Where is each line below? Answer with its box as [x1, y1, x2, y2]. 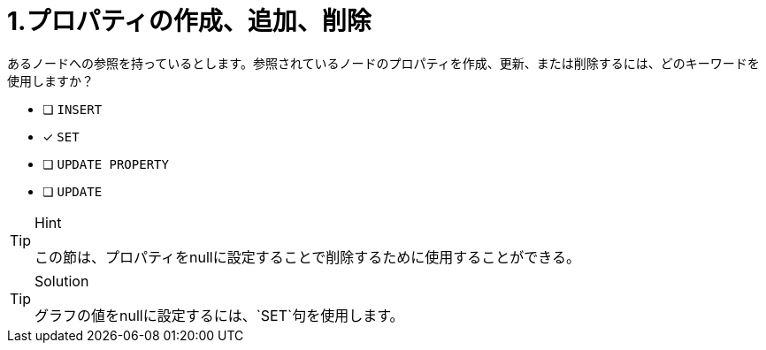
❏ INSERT [42, 101, 103, 117]
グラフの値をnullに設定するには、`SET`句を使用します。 [34, 306, 404, 324]
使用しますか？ [7, 72, 94, 88]
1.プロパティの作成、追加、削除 [7, 6, 372, 36]
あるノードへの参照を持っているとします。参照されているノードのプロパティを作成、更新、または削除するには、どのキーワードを [7, 55, 760, 71]
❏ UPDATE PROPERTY [42, 156, 169, 171]
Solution [34, 271, 89, 290]
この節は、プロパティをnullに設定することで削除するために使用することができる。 [34, 247, 580, 266]
